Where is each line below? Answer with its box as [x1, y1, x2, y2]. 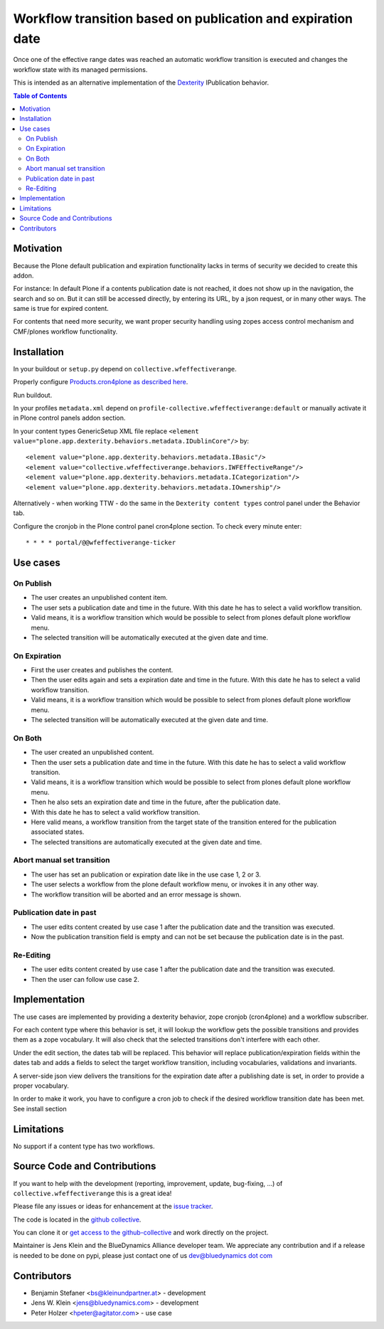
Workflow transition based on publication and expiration [13, 11, 353, 26]
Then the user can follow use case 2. [31, 975, 140, 983]
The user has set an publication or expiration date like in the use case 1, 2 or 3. [31, 870, 261, 879]
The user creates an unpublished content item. [31, 593, 169, 602]
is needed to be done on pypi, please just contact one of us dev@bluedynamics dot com [13, 1251, 273, 1259]
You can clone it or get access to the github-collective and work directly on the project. [13, 1228, 269, 1237]
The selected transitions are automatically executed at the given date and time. [31, 837, 262, 846]
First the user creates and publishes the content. [31, 666, 174, 674]
